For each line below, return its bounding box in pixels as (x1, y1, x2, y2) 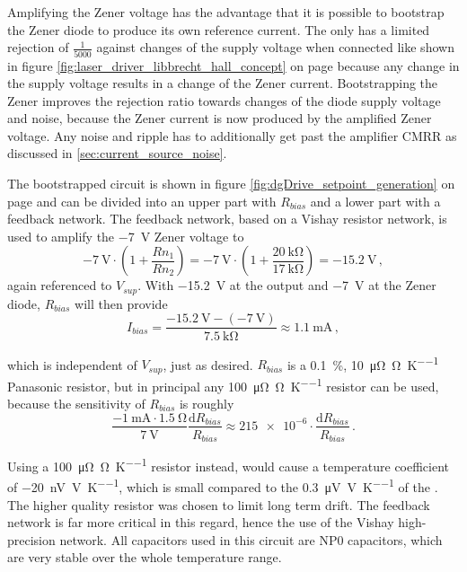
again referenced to (7, 276, 112, 295)
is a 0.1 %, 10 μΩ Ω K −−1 (286, 352, 439, 374)
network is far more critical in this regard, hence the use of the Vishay (7, 513, 394, 532)
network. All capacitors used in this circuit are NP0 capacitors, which (59, 530, 443, 549)
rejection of (7, 38, 69, 57)
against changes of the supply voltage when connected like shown (96, 38, 454, 57)
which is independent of (7, 355, 137, 374)
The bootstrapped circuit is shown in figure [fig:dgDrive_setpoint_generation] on (7, 174, 455, 193)
